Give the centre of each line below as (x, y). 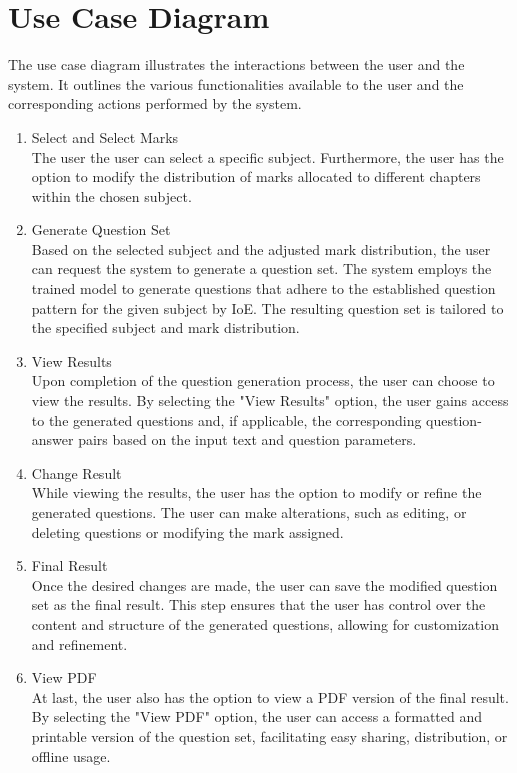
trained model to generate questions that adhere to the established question (263, 288)
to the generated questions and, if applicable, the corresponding (226, 419)
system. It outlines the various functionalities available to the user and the (236, 83)
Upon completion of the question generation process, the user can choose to (263, 380)
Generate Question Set (101, 229)
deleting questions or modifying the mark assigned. (187, 531)
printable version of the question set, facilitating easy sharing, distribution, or (269, 735)
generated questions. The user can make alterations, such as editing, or (249, 512)
